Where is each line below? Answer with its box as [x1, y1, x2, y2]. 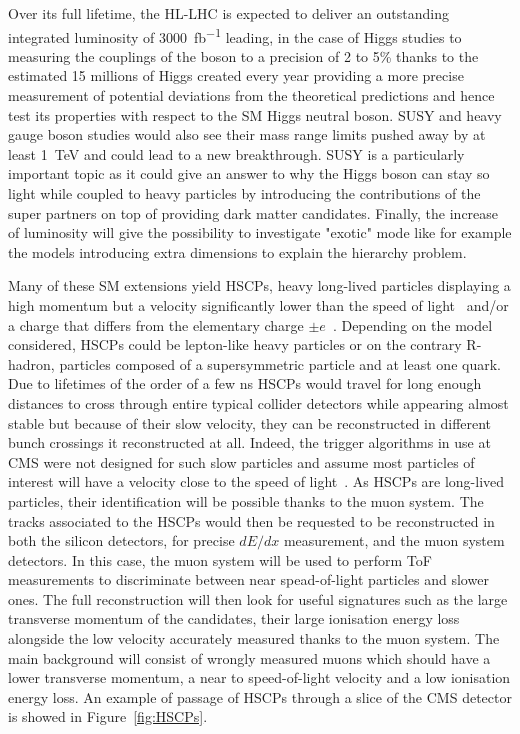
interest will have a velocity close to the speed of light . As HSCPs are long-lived [8, 471, 505, 492]
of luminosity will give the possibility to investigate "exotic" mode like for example [8, 222, 512, 243]
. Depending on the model [332, 314, 493, 335]
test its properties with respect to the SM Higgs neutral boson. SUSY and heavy [8, 104, 502, 125]
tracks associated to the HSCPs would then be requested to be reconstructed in [8, 510, 495, 531]
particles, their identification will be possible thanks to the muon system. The [8, 490, 484, 511]
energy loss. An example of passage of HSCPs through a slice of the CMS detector [8, 686, 512, 707]
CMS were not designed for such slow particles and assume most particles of [8, 451, 475, 472]
